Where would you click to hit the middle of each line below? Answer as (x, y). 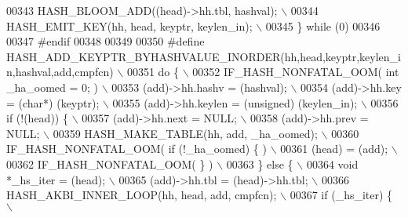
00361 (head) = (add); (334, 149)
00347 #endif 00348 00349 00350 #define (106, 41)
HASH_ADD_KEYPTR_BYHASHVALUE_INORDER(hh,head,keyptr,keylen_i (204, 56)
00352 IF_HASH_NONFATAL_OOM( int (296, 72)
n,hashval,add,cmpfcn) (60, 72)
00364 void (332, 163)
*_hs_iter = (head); (56, 179)
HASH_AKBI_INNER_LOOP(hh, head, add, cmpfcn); (142, 195)
